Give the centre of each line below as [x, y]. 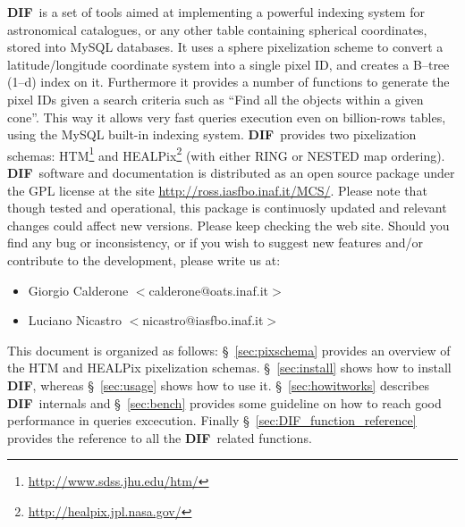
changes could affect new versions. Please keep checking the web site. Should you [228, 225]
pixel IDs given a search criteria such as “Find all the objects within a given [216, 99]
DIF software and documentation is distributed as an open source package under [231, 172]
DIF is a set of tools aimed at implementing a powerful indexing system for [216, 12]
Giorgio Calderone [78, 290]
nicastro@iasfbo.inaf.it [203, 320]
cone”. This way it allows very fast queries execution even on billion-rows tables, [227, 117]
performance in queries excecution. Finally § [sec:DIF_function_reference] [212, 420]
